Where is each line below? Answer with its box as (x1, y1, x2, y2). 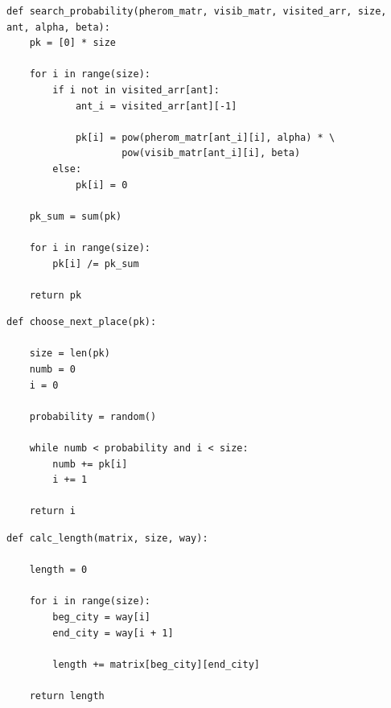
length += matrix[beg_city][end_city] (52, 658, 260, 670)
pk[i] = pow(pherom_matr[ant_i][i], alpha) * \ (75, 131, 335, 143)
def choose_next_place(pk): (6, 316, 157, 328)
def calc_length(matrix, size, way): (6, 533, 208, 544)
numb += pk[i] (52, 458, 128, 470)
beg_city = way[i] (52, 611, 150, 623)
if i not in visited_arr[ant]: (52, 84, 220, 96)
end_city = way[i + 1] (52, 627, 174, 639)
